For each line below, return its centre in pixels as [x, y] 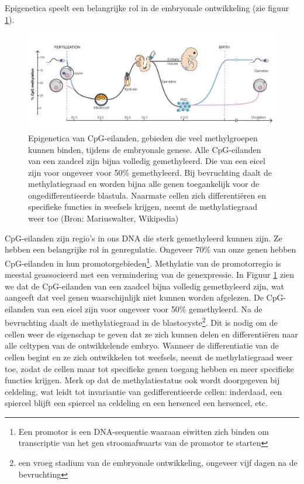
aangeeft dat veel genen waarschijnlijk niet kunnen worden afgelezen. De [134, 297]
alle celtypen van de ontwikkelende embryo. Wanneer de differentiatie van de [142, 345]
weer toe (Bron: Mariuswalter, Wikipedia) [103, 218]
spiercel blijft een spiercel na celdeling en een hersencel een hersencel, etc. [136, 403]
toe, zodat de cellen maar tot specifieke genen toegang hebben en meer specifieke [149, 368]
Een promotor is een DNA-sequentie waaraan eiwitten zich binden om [144, 431]
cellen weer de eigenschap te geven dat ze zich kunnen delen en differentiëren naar [151, 334]
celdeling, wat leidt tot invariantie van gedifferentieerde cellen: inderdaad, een [144, 391]
